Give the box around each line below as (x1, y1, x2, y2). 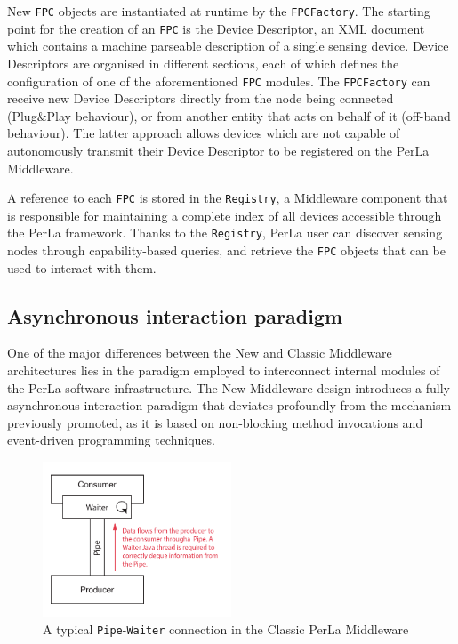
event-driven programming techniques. (7, 431, 215, 449)
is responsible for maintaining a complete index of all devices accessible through (7, 205, 442, 224)
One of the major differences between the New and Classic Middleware (7, 343, 392, 362)
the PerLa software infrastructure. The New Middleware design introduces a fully (7, 378, 450, 397)
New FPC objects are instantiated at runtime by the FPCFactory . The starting (7, 2, 430, 20)
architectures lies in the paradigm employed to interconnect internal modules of (7, 361, 440, 380)
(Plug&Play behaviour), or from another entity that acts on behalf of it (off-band (7, 106, 451, 125)
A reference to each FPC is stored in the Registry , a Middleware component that (7, 189, 448, 207)
